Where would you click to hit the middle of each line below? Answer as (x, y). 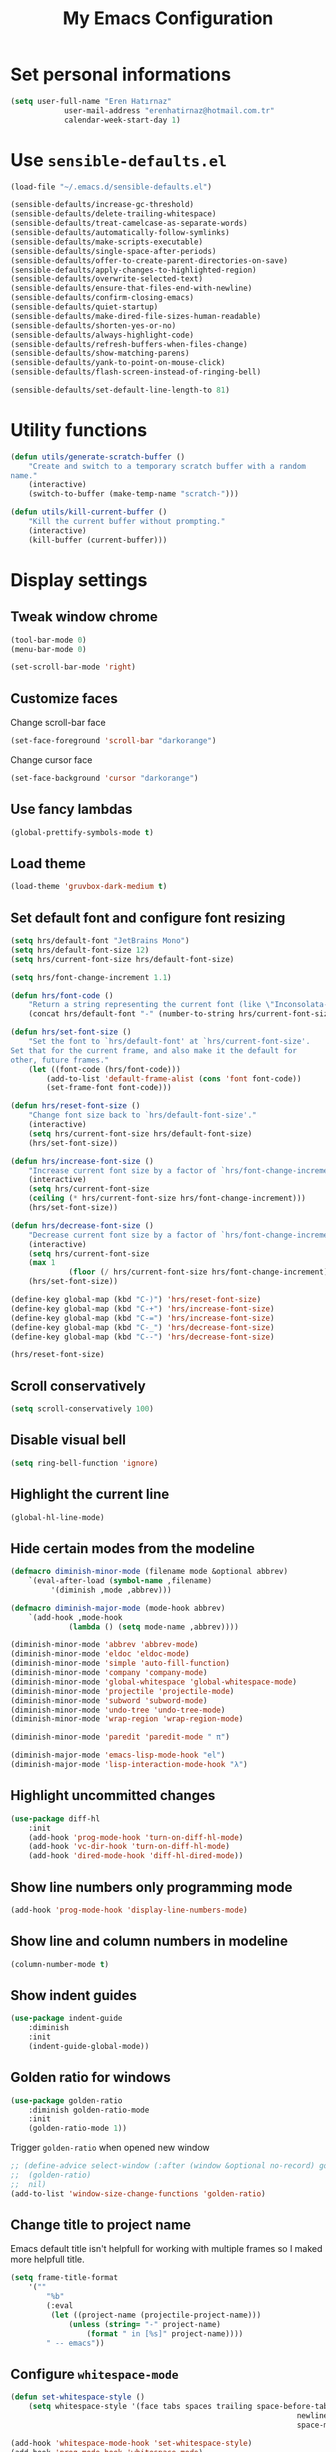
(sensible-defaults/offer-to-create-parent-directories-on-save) (149, 260)
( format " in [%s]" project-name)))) (165, 2333)
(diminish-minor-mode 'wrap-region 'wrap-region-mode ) (127, 1719)
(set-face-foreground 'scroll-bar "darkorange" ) (113, 741)
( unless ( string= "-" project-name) (145, 2324)
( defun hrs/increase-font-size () (82, 1161)
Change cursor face (51, 760)
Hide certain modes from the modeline (132, 1548)
